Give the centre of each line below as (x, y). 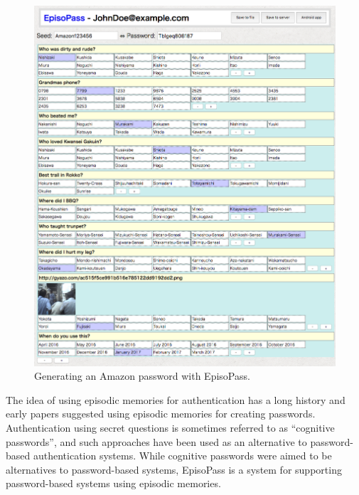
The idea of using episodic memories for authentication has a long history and (176, 399)
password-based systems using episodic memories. (113, 483)
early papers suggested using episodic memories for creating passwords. (161, 414)
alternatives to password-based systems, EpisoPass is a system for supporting (174, 469)
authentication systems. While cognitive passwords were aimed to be (182, 456)
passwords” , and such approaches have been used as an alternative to (156, 441)
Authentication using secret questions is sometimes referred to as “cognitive (170, 427)
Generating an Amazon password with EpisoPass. (142, 376)
